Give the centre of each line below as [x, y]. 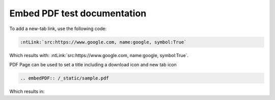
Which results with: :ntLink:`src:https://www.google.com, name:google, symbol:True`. [99, 55]
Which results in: [27, 91]
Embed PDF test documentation [78, 13]
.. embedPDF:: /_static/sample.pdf [64, 78]
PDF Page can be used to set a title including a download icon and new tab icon [93, 64]
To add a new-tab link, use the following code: [58, 29]
